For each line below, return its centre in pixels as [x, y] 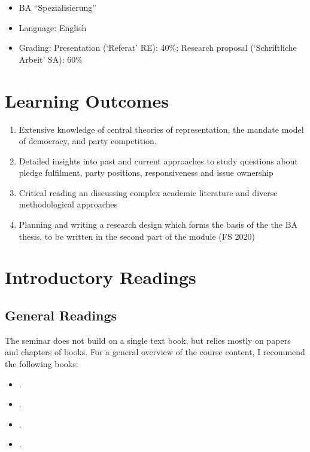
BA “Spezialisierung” [57, 7]
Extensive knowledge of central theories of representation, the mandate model [161, 129]
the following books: [42, 364]
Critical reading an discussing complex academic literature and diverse [148, 192]
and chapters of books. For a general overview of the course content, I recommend [155, 352]
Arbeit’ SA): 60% [51, 59]
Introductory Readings [101, 277]
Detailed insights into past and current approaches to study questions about [158, 161]
